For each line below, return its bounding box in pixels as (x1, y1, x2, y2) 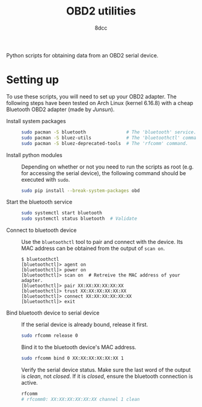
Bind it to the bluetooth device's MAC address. (21, 344, 136, 351)
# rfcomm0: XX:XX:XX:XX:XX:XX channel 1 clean (21, 396, 140, 402)
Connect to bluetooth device (6, 226, 77, 234)
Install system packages (6, 117, 66, 124)
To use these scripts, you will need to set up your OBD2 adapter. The (6, 92, 177, 100)
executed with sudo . (21, 176, 70, 183)
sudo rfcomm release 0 (21, 333, 78, 339)
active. (21, 379, 38, 386)
